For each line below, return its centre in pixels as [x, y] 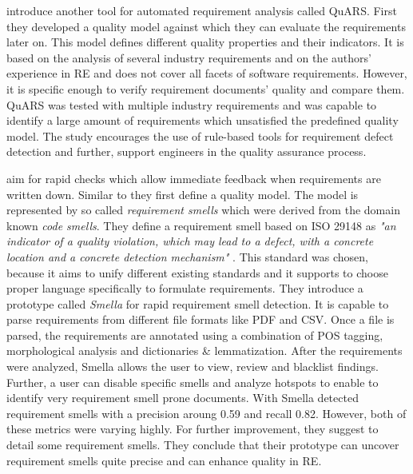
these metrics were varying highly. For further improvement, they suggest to [193, 429]
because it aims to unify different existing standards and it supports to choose [197, 272]
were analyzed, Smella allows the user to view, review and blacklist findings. [193, 366]
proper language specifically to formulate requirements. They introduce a [185, 288]
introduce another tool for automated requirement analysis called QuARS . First [202, 10]
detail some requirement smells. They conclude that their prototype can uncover [203, 445]
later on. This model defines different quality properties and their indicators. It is [205, 42]
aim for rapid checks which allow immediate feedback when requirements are [194, 178]
